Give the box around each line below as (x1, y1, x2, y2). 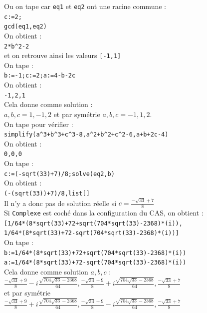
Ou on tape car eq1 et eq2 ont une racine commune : (4, 1, 166, 11)
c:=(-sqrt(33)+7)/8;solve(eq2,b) (4, 170, 115, 177)
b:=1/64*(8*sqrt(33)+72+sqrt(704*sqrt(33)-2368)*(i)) (4, 249, 187, 256)
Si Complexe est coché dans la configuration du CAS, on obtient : (4, 207, 204, 218)
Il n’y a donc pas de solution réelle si (4, 197, 117, 208)
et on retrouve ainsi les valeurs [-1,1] (4, 50, 121, 60)
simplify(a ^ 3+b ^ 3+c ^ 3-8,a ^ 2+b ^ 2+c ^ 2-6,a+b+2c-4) (4, 131, 169, 138)
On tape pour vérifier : (4, 118, 73, 129)
